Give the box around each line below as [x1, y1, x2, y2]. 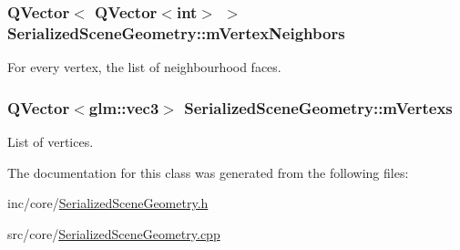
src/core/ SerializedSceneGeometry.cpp [7, 224, 220, 243]
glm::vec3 [88, 96, 159, 119]
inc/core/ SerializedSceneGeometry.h [7, 193, 209, 213]
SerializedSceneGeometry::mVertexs [184, 96, 453, 119]
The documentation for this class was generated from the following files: [7, 162, 409, 182]
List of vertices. [7, 131, 94, 151]
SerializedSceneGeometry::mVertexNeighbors [7, 21, 345, 44]
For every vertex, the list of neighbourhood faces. [7, 57, 281, 77]
